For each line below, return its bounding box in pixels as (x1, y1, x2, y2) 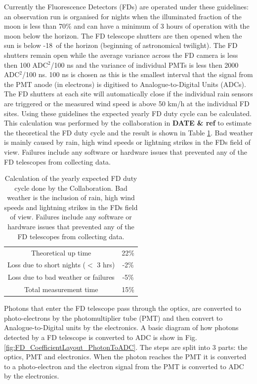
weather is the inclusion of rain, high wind (7, 192, 135, 203)
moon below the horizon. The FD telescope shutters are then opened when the (4, 30, 242, 41)
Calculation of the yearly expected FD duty (4, 173, 137, 183)
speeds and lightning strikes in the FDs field (4, 202, 138, 212)
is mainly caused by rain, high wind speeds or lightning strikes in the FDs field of (4, 137, 251, 147)
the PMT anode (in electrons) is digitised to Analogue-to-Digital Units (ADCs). (4, 79, 246, 89)
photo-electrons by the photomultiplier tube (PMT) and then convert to (4, 312, 223, 323)
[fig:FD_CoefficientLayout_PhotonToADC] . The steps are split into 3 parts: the (4, 341, 248, 352)
